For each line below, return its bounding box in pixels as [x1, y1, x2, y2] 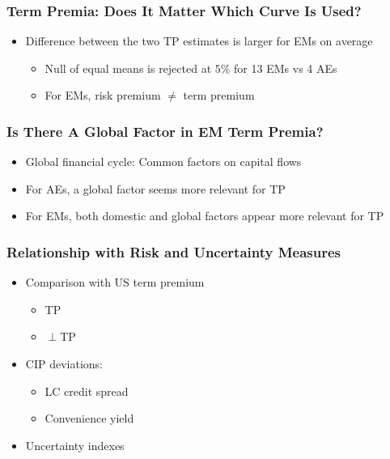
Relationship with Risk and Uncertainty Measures [6, 241, 341, 261]
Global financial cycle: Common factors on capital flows [25, 153, 302, 170]
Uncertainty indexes [25, 436, 125, 453]
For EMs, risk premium [45, 87, 161, 104]
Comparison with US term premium [25, 274, 205, 291]
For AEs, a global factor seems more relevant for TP [25, 180, 286, 197]
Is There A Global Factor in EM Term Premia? [6, 121, 324, 141]
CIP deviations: [25, 355, 103, 372]
